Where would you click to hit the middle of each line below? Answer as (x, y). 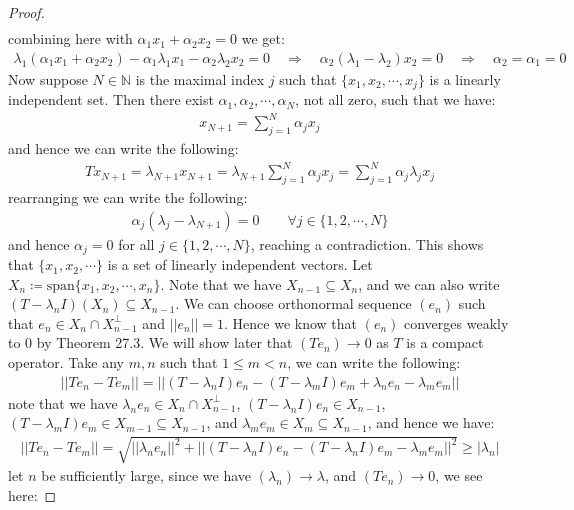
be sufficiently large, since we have (146, 475)
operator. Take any (66, 362)
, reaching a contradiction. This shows (367, 243)
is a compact (445, 342)
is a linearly (465, 78)
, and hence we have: (431, 422)
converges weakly (456, 322)
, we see (459, 475)
